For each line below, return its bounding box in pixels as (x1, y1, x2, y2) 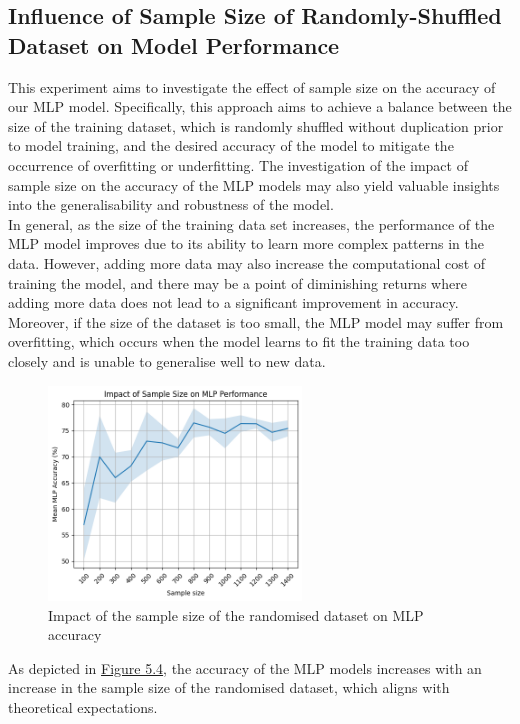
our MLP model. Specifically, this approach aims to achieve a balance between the (8, 96, 512, 117)
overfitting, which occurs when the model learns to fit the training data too (8, 331, 470, 352)
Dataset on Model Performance (8, 29, 340, 60)
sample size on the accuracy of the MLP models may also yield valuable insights (8, 174, 500, 195)
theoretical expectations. (8, 696, 158, 717)
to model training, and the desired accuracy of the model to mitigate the (8, 135, 454, 156)
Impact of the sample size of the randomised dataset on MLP (48, 604, 424, 625)
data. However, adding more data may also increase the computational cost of (8, 252, 486, 273)
